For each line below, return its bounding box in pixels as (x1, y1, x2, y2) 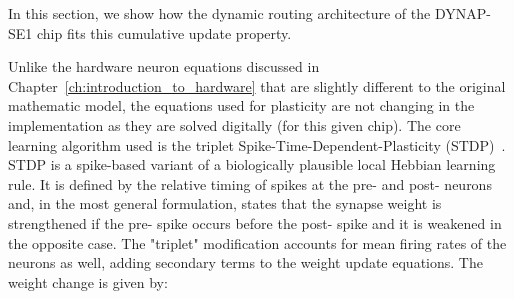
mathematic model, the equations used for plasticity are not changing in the (8, 95, 475, 116)
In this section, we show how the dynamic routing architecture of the (8, 3, 431, 23)
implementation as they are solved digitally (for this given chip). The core (8, 114, 461, 135)
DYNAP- (434, 3, 491, 23)
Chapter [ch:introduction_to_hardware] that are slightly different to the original (8, 75, 506, 96)
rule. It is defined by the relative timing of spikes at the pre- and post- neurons (8, 173, 492, 194)
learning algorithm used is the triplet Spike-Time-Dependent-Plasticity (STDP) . (8, 134, 506, 155)
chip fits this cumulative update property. (36, 22, 292, 43)
